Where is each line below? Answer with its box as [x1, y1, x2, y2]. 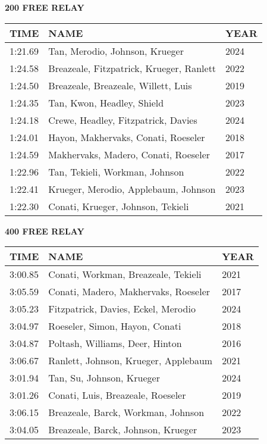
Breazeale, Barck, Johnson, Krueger [48, 423, 197, 437]
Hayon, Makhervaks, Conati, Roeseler [48, 130, 205, 144]
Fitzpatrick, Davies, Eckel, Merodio [48, 302, 196, 316]
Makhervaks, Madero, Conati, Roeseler [48, 147, 211, 161]
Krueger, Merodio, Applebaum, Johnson [48, 182, 216, 196]
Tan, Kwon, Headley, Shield [48, 95, 164, 110]
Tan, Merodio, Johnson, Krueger [48, 43, 184, 58]
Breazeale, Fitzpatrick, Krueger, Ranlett [48, 61, 216, 75]
